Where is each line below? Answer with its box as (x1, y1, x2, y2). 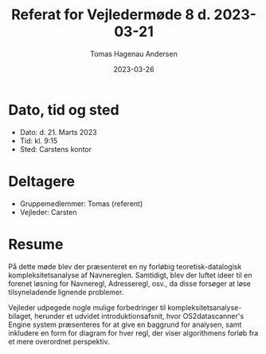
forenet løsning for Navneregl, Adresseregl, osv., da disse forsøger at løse (8, 278, 251, 288)
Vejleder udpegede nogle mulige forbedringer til (8, 302, 166, 312)
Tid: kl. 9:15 (19, 136, 58, 145)
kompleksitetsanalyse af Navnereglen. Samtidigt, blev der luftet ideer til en (8, 270, 252, 280)
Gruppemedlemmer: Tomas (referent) (19, 198, 143, 209)
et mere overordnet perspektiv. (8, 336, 110, 346)
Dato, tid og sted (8, 101, 119, 119)
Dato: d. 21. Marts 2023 (19, 127, 97, 137)
